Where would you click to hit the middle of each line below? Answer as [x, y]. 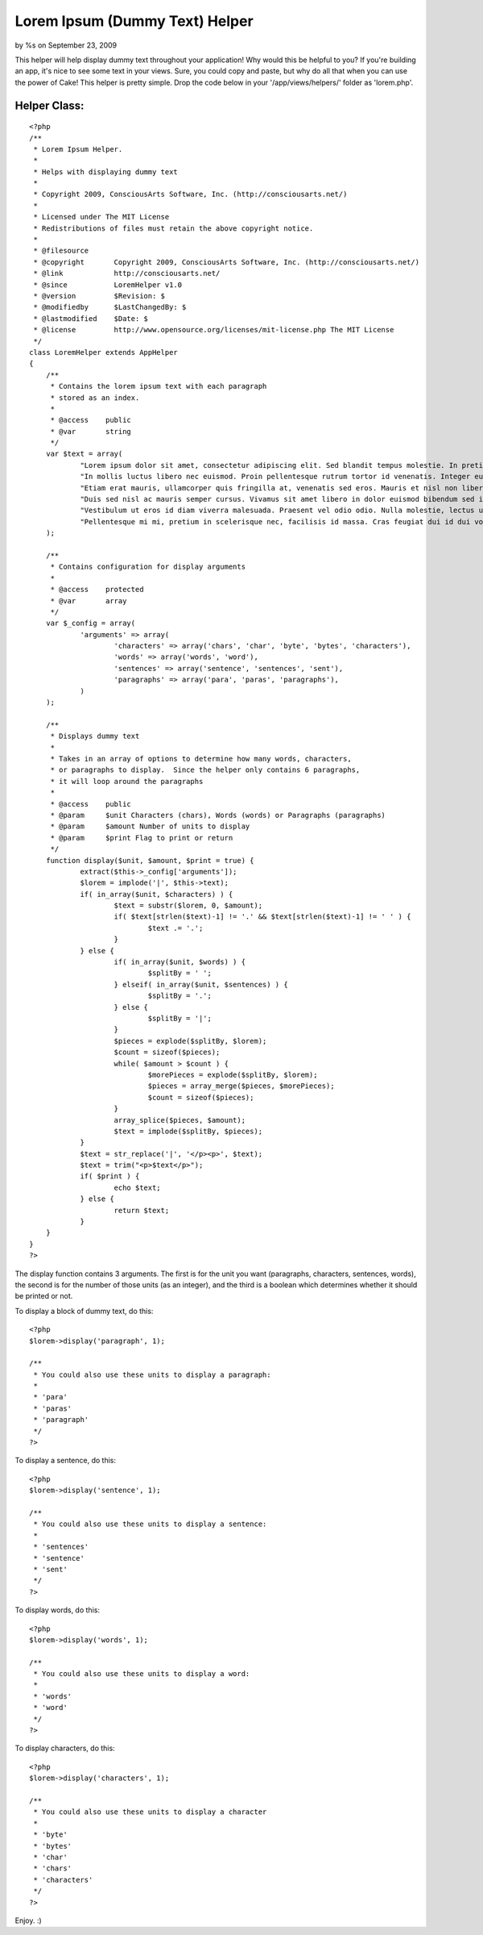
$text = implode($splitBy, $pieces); [188, 1131]
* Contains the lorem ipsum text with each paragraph [159, 386]
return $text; [142, 1210]
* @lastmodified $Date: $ [91, 318]
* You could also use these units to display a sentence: [150, 1524]
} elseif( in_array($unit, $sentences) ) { [201, 984]
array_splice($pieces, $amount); [180, 1120]
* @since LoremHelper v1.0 [108, 285]
